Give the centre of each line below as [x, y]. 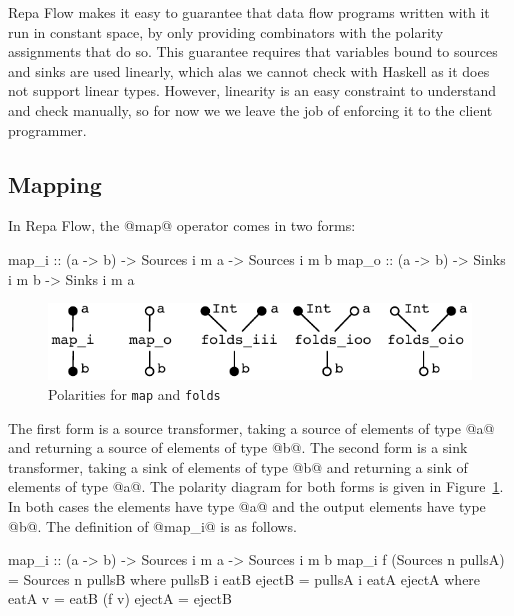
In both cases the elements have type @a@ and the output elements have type [247, 505]
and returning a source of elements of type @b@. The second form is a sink [238, 447]
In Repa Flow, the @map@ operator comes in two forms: [182, 225]
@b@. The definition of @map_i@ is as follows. [152, 525]
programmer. [47, 129]
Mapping [55, 183]
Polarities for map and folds [134, 393]
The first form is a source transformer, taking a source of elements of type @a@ [251, 427]
